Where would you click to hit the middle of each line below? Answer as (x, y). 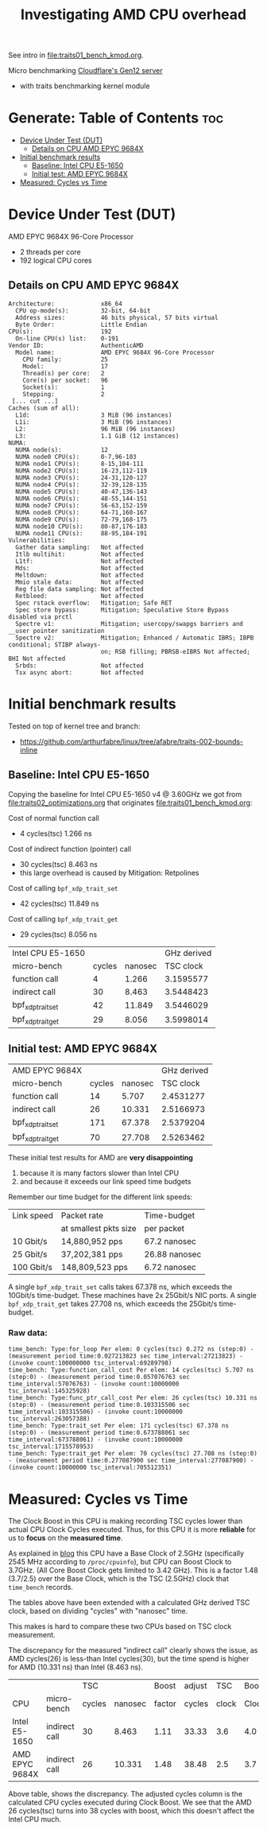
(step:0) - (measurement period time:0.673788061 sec (99, 1433)
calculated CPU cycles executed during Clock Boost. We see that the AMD (130, 1802)
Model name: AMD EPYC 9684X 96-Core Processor (115, 352)
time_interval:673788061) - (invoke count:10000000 (95, 1440)
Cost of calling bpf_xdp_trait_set (63, 888)
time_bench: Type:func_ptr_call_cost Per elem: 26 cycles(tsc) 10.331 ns (133, 1398)
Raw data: (28, 1333)
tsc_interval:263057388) (49, 1419)
